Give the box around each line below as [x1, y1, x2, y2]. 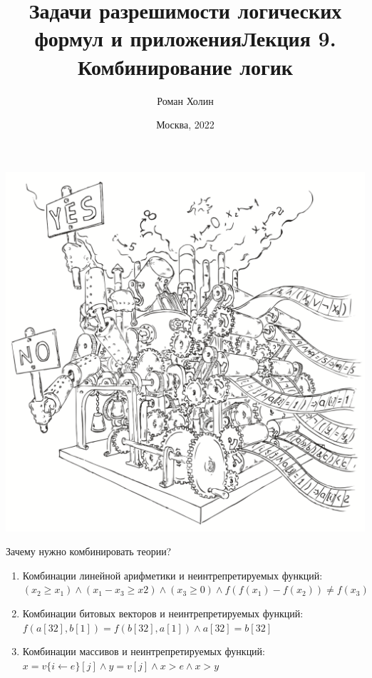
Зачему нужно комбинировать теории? [6, 544, 172, 559]
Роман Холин [157, 93, 214, 108]
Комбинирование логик [78, 51, 293, 81]
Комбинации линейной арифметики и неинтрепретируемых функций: [22, 567, 323, 582]
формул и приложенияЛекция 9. [34, 24, 336, 53]
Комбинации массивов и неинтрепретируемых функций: [22, 644, 265, 659]
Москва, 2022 [156, 117, 215, 132]
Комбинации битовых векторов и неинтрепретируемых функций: [22, 606, 304, 621]
